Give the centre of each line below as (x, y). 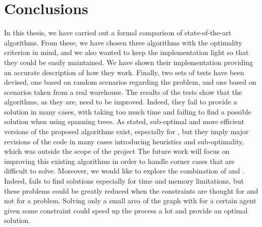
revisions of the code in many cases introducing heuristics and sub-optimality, (124, 141)
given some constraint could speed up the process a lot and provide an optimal (126, 210)
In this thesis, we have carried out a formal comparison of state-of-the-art (118, 33)
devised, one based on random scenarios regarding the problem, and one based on (130, 82)
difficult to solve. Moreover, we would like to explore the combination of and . (124, 171)
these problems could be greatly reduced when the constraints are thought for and (131, 190)
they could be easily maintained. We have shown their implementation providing (128, 62)
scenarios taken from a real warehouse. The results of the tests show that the (123, 92)
